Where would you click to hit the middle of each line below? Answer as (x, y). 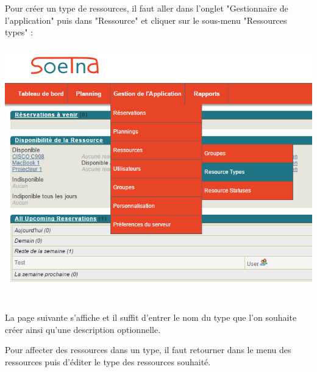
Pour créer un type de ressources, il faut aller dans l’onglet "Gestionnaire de (147, 8)
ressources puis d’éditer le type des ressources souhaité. (108, 361)
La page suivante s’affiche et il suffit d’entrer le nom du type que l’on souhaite (151, 317)
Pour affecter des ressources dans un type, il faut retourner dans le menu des (148, 350)
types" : (19, 32)
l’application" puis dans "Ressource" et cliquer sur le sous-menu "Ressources (146, 20)
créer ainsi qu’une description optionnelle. (83, 329)
